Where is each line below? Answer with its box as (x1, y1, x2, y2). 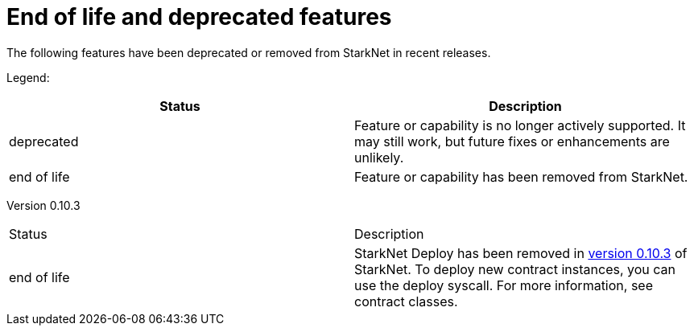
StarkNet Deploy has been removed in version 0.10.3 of (354, 244, 688, 261)
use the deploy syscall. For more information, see (354, 277, 653, 293)
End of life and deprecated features (6, 3, 392, 31)
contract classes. (354, 293, 458, 309)
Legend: (6, 70, 50, 84)
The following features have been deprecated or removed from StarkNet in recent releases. (6, 45, 491, 59)
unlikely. (354, 149, 404, 166)
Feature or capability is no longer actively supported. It (354, 117, 686, 133)
